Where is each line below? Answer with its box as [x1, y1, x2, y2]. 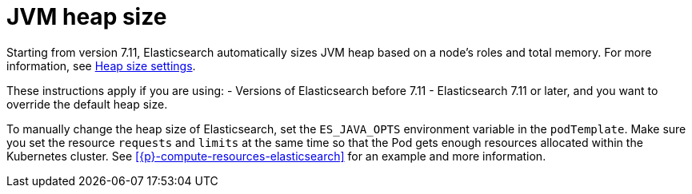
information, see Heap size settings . [6, 58, 196, 73]
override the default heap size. [6, 97, 168, 111]
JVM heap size [6, 3, 167, 30]
